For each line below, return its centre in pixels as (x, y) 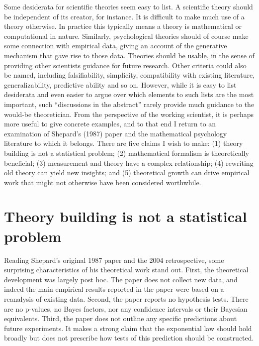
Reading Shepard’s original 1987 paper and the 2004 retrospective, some (114, 260)
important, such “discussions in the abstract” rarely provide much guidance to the (129, 104)
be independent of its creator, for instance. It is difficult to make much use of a (124, 16)
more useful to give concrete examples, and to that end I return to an (110, 124)
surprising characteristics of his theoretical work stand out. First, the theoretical (126, 270)
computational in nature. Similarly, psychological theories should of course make (126, 36)
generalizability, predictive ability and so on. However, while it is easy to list (120, 84)
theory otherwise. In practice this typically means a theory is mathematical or (123, 26)
